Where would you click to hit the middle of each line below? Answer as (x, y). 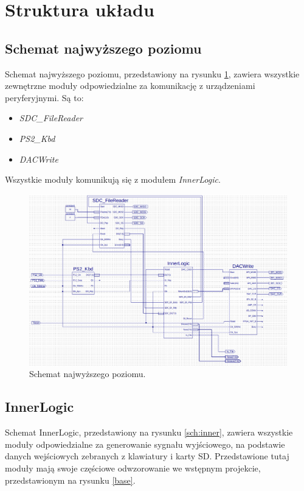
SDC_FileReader (51, 118)
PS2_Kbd (37, 138)
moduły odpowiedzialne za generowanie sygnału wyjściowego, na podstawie (145, 444)
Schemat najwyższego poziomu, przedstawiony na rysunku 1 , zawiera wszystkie (152, 73)
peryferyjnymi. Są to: (44, 97)
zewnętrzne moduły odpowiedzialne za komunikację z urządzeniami (130, 86)
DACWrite (39, 159)
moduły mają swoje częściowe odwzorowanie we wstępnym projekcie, (133, 468)
